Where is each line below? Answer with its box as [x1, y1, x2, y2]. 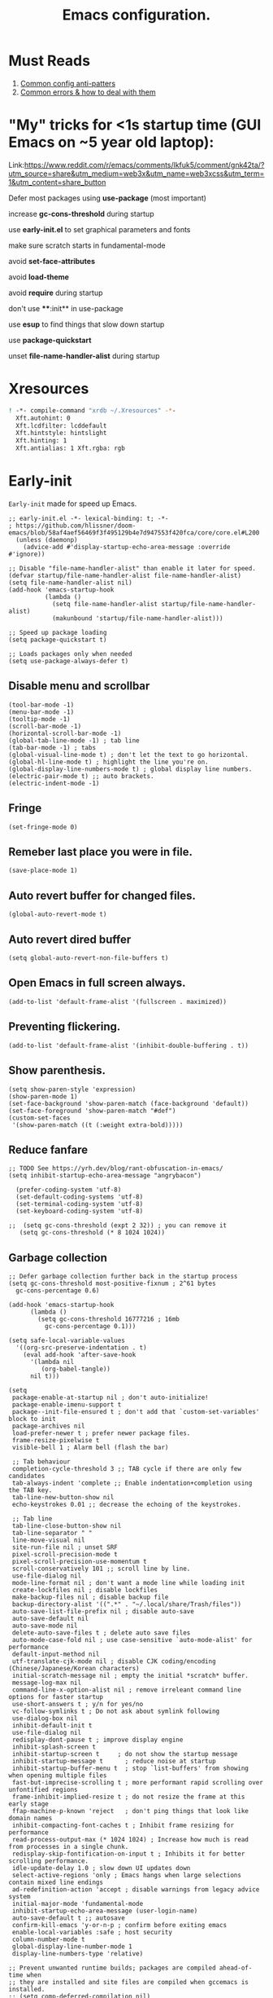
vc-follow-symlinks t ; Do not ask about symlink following [11, 1707, 220, 1716]
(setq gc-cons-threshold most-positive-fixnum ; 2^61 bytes [8, 1279, 217, 1288]
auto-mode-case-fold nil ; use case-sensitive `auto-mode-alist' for [11, 1636, 253, 1644]
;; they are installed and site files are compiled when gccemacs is [8, 1978, 249, 1987]
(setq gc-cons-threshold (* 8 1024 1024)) [19, 1229, 165, 1237]
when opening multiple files [8, 1771, 107, 1780]
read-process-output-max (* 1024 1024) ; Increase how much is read [11, 1836, 249, 1844]
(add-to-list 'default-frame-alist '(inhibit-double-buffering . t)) [8, 1041, 249, 1050]
